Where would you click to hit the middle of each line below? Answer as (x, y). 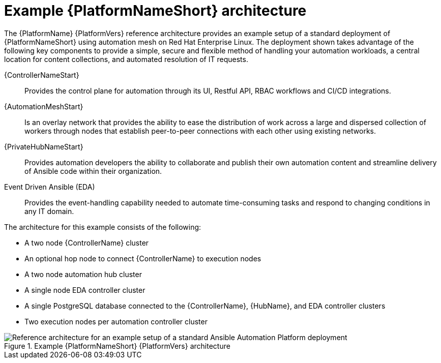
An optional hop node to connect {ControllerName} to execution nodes (143, 258)
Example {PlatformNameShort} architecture (155, 11)
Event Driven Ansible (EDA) (50, 187)
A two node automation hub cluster (83, 274)
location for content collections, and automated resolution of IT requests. (126, 59)
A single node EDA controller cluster (85, 290)
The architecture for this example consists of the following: (103, 227)
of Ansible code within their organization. (93, 171)
